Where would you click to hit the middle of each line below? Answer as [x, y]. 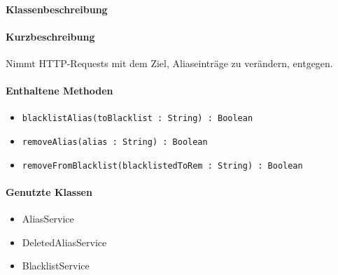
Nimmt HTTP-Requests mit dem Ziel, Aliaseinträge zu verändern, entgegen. [169, 63]
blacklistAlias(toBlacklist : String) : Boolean [138, 119]
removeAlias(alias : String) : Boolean [115, 142]
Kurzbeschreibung [50, 36]
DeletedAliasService [64, 242]
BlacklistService [56, 266]
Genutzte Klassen [49, 191]
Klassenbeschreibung [57, 9]
